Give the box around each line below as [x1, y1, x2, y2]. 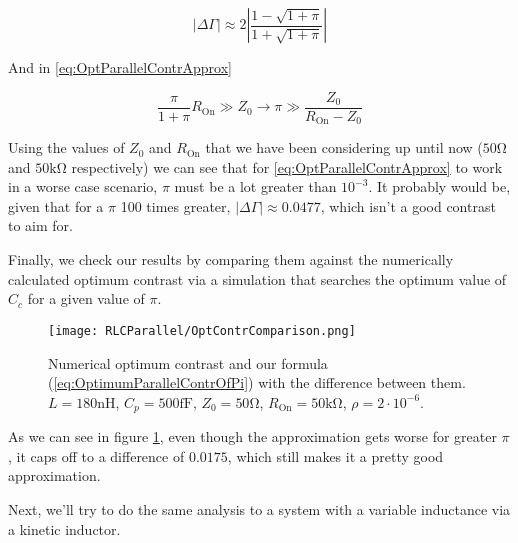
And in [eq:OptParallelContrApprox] [8, 57, 232, 77]
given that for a [8, 195, 104, 216]
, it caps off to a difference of [8, 445, 185, 466]
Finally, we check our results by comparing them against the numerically [8, 249, 454, 270]
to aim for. [8, 215, 73, 236]
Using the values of [8, 137, 125, 158]
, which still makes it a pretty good [227, 445, 444, 466]
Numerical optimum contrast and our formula [48, 352, 328, 373]
